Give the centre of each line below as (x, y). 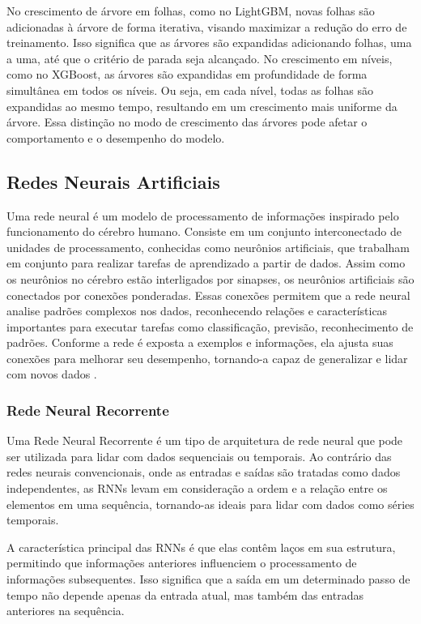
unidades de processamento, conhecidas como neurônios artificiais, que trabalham (208, 247)
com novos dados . (52, 374)
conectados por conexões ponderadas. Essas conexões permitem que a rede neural (208, 295)
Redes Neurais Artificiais (113, 181)
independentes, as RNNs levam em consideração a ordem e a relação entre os (197, 488)
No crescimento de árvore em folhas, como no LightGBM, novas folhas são (191, 11)
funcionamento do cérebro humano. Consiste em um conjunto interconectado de (204, 231)
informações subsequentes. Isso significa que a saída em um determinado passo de (208, 579)
